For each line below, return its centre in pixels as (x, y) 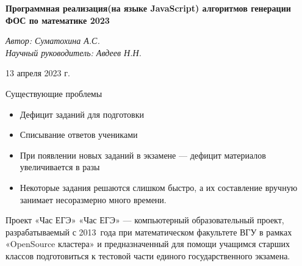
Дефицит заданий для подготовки (82, 114)
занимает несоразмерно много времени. (93, 199)
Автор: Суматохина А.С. (53, 41)
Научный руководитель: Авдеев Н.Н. (74, 52)
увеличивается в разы (60, 167)
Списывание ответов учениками (79, 135)
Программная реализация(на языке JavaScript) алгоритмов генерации (148, 8)
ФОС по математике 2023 (58, 20)
